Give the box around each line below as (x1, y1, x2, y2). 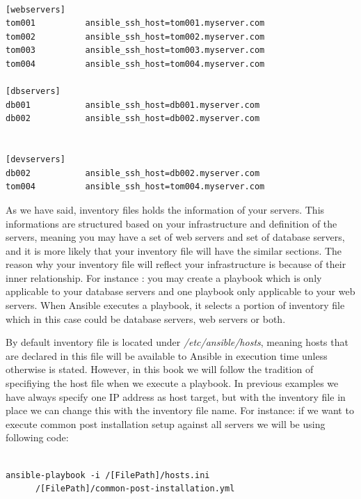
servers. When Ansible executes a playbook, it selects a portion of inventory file (6, 298, 345, 312)
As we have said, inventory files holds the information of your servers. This (6, 202, 325, 216)
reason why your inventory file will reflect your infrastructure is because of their (6, 257, 346, 271)
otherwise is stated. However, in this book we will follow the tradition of (6, 362, 314, 377)
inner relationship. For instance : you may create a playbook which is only (6, 270, 322, 285)
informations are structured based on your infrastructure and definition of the (6, 216, 337, 230)
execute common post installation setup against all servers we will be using (6, 416, 326, 431)
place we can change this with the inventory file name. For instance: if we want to (6, 403, 354, 418)
